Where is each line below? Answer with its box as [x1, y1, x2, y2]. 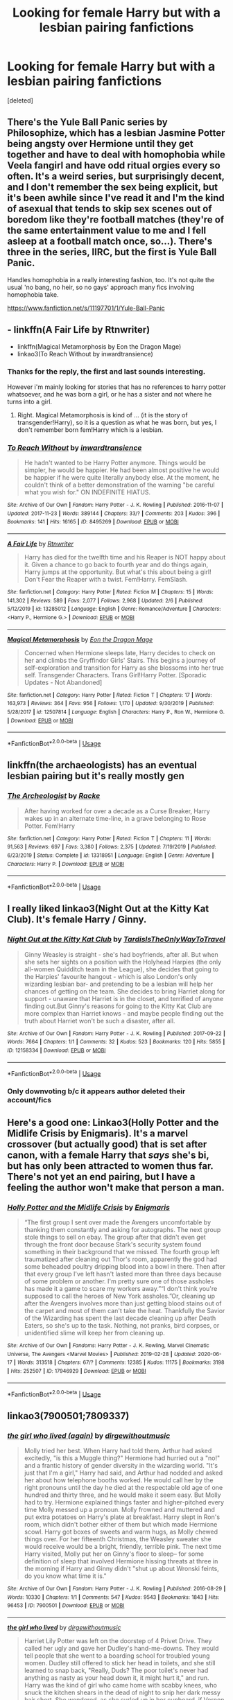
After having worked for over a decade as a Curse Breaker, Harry [24, 806, 210, 815]
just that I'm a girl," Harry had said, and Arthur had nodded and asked [24, 1468, 223, 1477]
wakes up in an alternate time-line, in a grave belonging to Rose [24, 814, 207, 822]
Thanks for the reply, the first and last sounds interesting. [7, 367, 206, 376]
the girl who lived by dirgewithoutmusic [7, 1623, 121, 1631]
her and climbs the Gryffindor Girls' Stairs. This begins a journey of [24, 656, 216, 664]
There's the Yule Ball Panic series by [7, 116, 168, 128]
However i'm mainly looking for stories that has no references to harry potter [7, 383, 226, 391]
